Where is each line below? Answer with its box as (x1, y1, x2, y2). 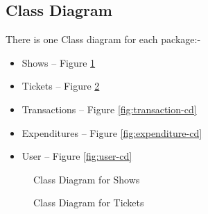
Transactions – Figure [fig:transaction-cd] (21, 101, 197, 116)
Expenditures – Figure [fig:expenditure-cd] (21, 125, 202, 140)
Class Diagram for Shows (33, 172, 140, 186)
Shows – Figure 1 (21, 55, 96, 69)
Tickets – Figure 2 (21, 79, 100, 93)
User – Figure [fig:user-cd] (21, 149, 132, 163)
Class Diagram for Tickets (33, 195, 144, 210)
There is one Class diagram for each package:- (6, 32, 201, 47)
